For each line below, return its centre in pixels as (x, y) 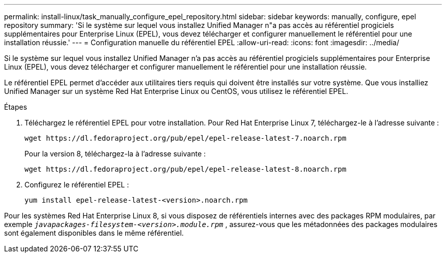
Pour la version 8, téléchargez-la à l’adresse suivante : (115, 154)
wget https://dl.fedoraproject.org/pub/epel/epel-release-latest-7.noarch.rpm (186, 138)
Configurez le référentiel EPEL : (77, 185)
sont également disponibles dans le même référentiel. (94, 233)
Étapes (16, 107)
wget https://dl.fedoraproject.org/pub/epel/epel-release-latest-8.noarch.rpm (186, 169)
